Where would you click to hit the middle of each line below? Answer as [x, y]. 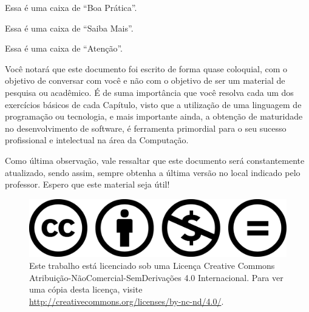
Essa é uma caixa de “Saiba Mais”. [69, 28]
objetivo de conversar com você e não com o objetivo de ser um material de [145, 80]
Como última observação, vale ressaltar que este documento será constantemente [155, 160]
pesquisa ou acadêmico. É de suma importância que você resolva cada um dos [149, 92]
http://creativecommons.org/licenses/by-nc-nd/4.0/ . [127, 301]
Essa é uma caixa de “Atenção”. [64, 48]
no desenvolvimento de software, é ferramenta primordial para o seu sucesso [146, 128]
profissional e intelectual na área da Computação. [97, 140]
